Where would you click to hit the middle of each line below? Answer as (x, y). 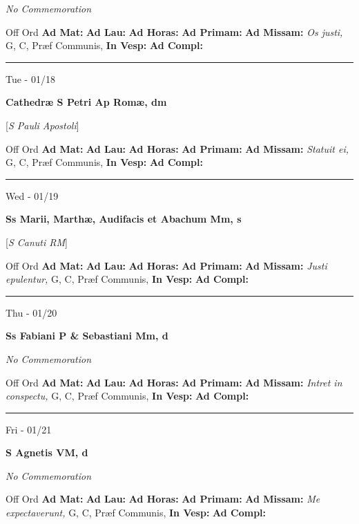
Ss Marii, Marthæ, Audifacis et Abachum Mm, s (124, 219)
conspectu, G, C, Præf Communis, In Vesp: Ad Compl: (127, 396)
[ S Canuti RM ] (37, 242)
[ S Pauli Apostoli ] (42, 125)
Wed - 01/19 (32, 195)
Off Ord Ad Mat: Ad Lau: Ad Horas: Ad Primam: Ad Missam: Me (163, 499)
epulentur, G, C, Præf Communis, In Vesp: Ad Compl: (127, 279)
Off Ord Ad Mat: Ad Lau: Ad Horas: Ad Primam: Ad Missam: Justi (166, 265)
